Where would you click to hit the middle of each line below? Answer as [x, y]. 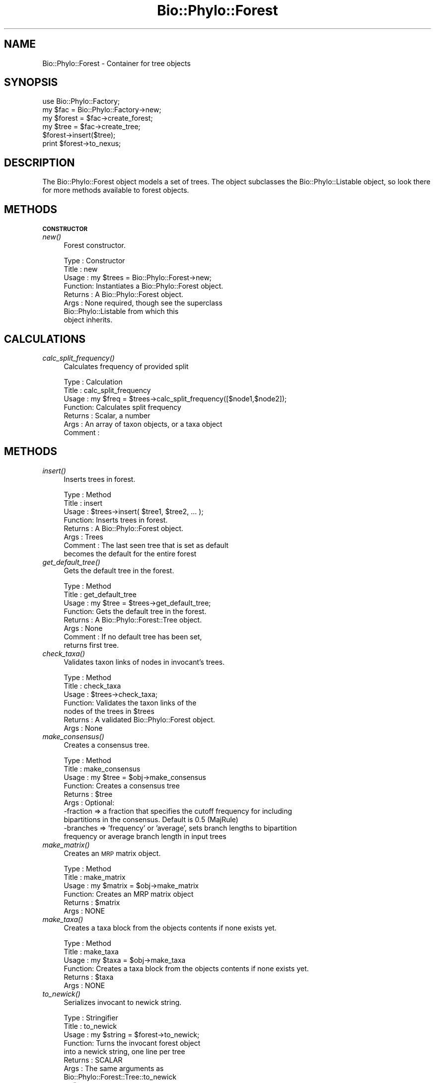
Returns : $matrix [92, 902]
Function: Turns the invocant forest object [132, 1043]
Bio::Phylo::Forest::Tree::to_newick [120, 1077]
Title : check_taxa [92, 686]
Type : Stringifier [91, 1017]
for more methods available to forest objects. [116, 190]
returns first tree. [91, 645]
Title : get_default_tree [100, 594]
